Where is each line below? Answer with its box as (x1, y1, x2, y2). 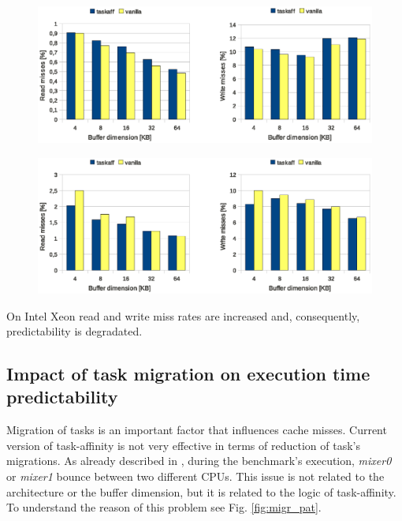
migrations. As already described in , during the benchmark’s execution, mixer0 (6, 452, 392, 469)
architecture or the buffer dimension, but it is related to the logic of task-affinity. (6, 483, 396, 500)
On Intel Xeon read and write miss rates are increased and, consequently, (6, 307, 360, 324)
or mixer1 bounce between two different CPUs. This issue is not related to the (6, 468, 385, 485)
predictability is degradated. (6, 323, 143, 339)
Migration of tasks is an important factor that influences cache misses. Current (6, 422, 387, 438)
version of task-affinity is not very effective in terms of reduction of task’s (6, 437, 360, 453)
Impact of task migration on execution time (6, 362, 370, 386)
